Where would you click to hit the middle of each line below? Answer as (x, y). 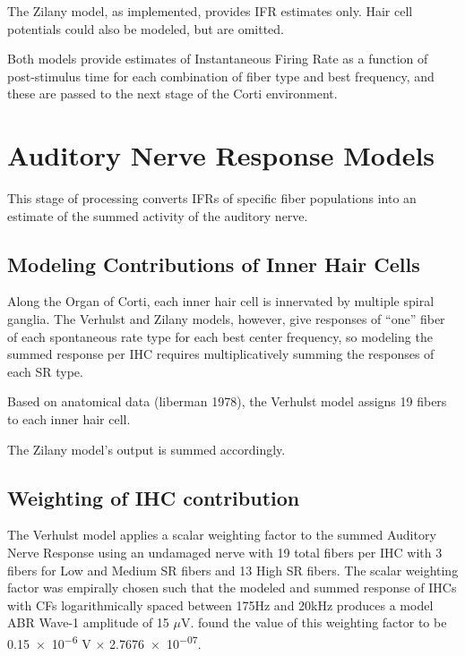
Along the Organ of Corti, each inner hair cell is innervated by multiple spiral (221, 301)
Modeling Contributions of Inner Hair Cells (214, 264)
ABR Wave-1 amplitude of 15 (88, 622)
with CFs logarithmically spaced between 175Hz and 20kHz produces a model (220, 605)
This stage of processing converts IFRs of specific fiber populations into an (212, 198)
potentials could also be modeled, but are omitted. (146, 28)
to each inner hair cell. (69, 419)
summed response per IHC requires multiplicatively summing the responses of (221, 354)
